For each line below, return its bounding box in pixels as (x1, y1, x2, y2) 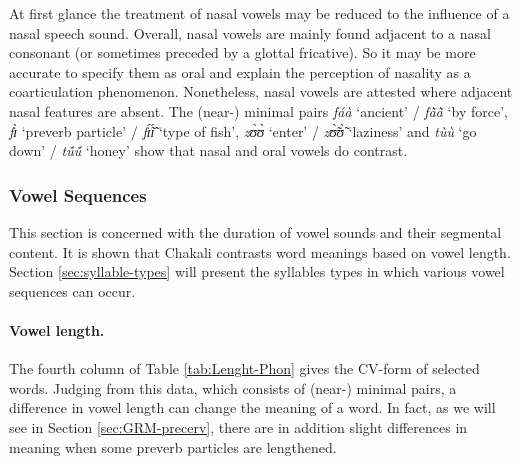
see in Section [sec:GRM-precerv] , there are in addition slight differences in (9, 416, 468, 437)
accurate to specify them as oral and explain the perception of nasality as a (9, 61, 471, 82)
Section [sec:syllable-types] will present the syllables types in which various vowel (9, 261, 505, 282)
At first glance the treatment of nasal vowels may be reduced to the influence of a (9, 3, 510, 23)
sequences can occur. (9, 280, 136, 301)
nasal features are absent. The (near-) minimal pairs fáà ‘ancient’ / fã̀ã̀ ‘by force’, (9, 100, 508, 121)
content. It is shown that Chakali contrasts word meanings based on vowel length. (9, 241, 511, 262)
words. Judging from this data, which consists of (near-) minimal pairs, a (9, 377, 457, 398)
